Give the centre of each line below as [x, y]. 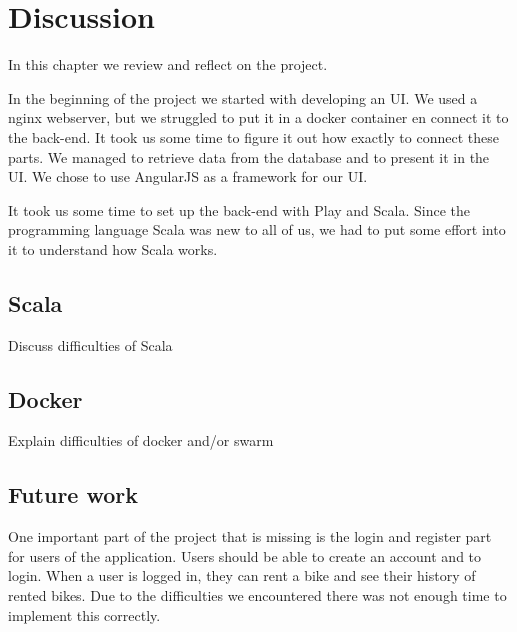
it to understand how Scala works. [113, 248]
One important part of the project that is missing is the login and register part [250, 536]
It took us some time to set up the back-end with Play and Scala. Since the [239, 209]
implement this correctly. [84, 614]
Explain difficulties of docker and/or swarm [141, 440]
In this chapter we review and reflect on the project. [168, 64]
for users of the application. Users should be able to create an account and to [245, 555]
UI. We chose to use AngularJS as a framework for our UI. [188, 176]
